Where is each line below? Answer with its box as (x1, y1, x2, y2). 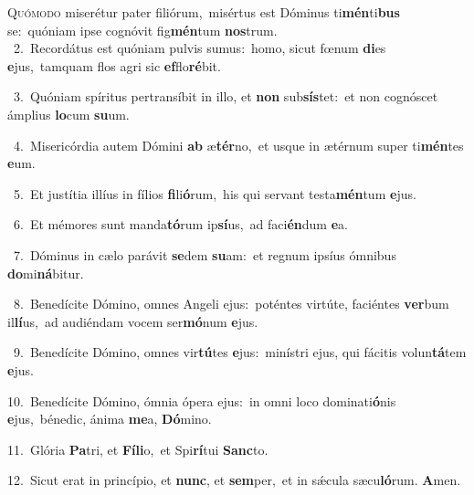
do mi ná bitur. (7, 263, 84, 282)
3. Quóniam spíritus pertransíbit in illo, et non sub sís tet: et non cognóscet (13, 87, 438, 106)
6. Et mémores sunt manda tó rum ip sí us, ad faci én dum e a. (13, 215, 348, 234)
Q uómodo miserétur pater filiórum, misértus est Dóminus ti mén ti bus (7, 3, 400, 21)
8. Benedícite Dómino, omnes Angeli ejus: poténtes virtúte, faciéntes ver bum (13, 294, 449, 313)
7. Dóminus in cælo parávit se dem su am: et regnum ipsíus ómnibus (13, 245, 396, 264)
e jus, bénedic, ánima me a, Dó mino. (7, 409, 212, 428)
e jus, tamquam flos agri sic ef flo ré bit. (7, 56, 221, 75)
